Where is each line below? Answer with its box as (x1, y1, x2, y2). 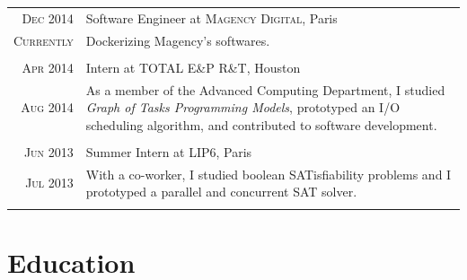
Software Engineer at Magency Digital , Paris (85, 8, 338, 27)
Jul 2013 (25, 173, 74, 192)
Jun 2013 (23, 142, 74, 161)
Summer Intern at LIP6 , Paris (85, 142, 252, 161)
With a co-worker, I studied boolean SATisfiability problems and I (85, 164, 452, 183)
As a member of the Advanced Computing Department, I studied (85, 80, 445, 99)
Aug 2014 (21, 98, 74, 117)
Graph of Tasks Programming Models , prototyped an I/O (85, 98, 401, 117)
